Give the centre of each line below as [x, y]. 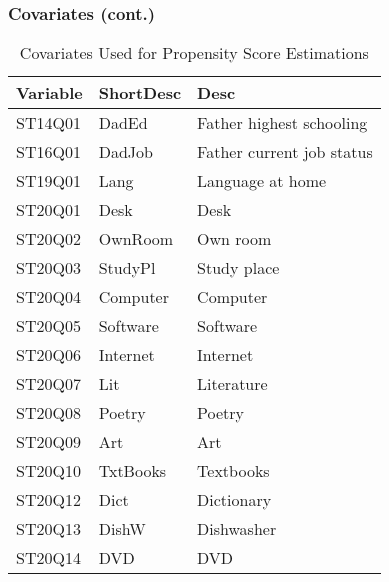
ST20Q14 [48, 558]
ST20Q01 [48, 210]
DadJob [125, 152]
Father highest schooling [282, 123]
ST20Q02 [48, 239]
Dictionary [234, 500]
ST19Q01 [48, 181]
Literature [232, 384]
